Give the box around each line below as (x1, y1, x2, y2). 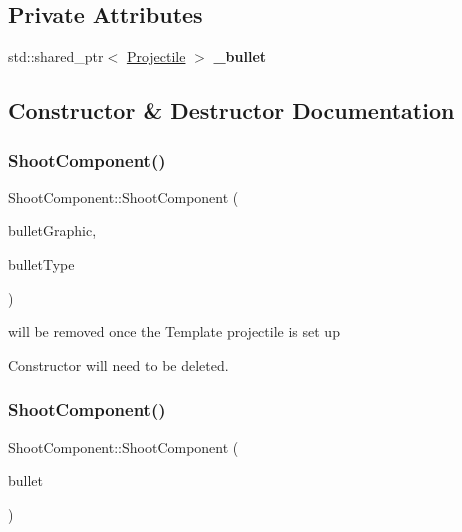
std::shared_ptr (8, 46, 104, 67)
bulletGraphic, (8, 220, 97, 241)
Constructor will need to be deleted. (8, 354, 229, 375)
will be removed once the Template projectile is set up (8, 321, 340, 342)
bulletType (8, 253, 75, 274)
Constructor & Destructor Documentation (8, 95, 455, 126)
